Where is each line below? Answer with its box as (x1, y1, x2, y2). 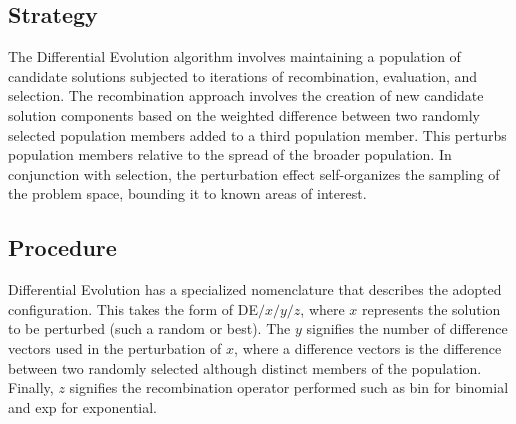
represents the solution (362, 298, 501, 319)
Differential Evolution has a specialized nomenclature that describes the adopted (8, 279, 502, 300)
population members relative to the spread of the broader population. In (8, 144, 452, 165)
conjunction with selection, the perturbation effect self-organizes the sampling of (8, 163, 500, 184)
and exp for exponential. (8, 396, 158, 417)
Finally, (8, 377, 54, 398)
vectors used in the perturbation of (8, 337, 222, 358)
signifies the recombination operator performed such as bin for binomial (69, 377, 509, 398)
